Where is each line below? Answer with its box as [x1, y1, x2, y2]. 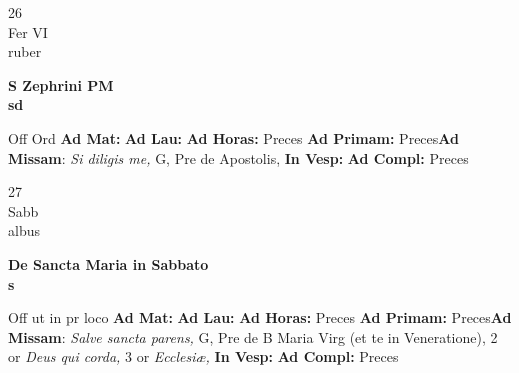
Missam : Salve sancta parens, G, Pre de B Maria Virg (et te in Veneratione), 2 [8, 326, 498, 347]
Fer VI [8, 21, 48, 42]
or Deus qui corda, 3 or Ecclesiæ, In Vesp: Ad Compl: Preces [8, 346, 399, 367]
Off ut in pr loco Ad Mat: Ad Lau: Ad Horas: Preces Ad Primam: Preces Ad [8, 307, 512, 328]
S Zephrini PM [8, 74, 114, 95]
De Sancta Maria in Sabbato [8, 253, 209, 274]
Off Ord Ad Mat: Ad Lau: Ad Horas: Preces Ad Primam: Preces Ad [8, 127, 459, 148]
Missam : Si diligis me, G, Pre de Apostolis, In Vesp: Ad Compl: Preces [8, 147, 469, 168]
